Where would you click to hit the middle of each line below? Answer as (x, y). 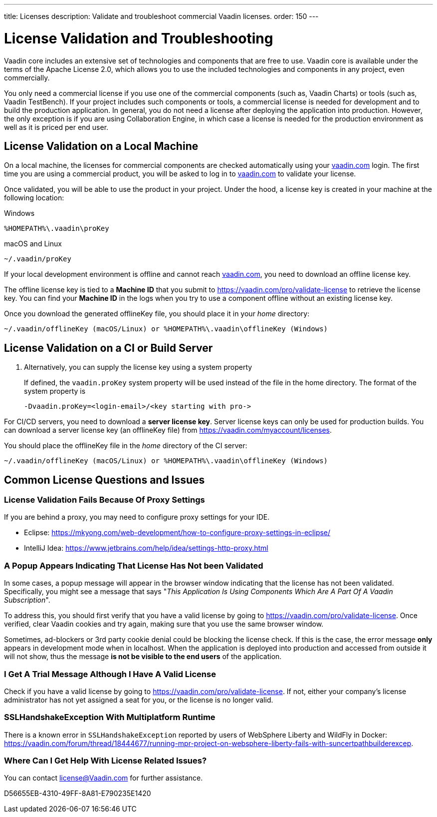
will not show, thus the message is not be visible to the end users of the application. (143, 657)
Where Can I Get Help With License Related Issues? (106, 761)
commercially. (27, 77)
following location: (34, 198)
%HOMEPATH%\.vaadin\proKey (57, 229)
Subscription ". (27, 600)
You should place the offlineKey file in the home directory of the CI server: (126, 446)
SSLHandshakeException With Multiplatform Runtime (110, 717)
